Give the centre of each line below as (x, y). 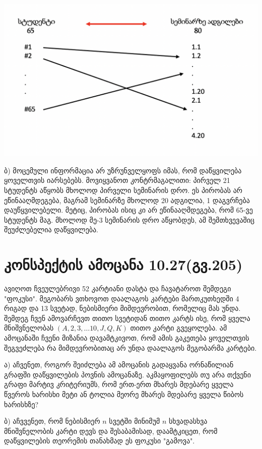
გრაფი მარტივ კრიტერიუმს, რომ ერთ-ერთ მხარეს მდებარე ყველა (119, 384)
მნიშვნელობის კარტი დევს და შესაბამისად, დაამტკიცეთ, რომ (111, 431)
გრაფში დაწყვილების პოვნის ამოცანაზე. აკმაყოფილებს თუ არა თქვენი (127, 374)
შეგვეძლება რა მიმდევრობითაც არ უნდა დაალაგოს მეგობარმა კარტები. (130, 347)
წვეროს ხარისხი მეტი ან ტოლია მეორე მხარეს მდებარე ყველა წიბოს (124, 394)
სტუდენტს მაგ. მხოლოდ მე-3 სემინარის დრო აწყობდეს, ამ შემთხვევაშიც (129, 219)
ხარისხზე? (21, 404)
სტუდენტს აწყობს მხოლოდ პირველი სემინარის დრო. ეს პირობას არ (123, 190)
